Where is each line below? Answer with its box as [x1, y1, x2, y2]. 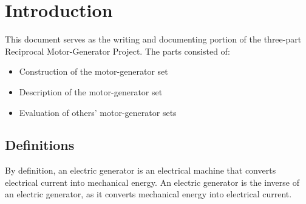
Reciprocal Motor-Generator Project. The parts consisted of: [5, 44, 230, 57]
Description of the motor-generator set [19, 85, 163, 98]
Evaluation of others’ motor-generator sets [19, 106, 177, 118]
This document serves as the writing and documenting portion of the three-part [5, 33, 302, 46]
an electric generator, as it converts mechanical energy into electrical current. [5, 188, 292, 200]
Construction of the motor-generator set [19, 65, 168, 78]
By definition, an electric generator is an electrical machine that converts [5, 164, 276, 177]
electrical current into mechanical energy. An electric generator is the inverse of [5, 175, 299, 188]
